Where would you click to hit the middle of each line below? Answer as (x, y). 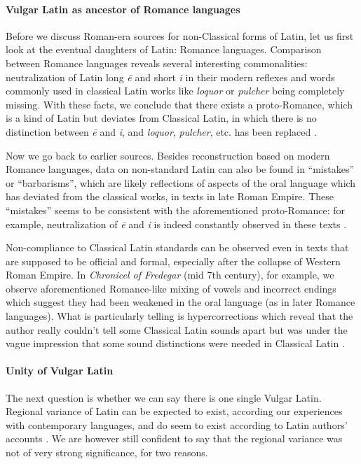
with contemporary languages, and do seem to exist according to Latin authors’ (177, 424)
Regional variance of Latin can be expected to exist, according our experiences (174, 411)
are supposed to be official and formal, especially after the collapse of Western (173, 261)
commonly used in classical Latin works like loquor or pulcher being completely (175, 91)
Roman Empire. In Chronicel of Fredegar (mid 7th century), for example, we (170, 275)
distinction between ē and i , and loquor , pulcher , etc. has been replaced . (161, 131)
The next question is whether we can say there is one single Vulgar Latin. (164, 397)
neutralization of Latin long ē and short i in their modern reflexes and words (170, 77)
